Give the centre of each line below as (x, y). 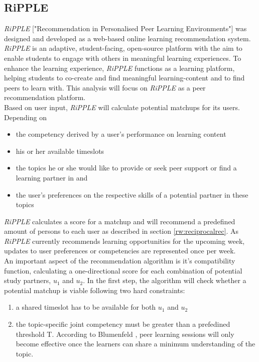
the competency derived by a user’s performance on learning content (121, 134)
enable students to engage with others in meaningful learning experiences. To (123, 58)
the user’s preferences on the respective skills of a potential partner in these (132, 194)
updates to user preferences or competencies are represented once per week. (120, 251)
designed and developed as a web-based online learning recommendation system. (127, 38)
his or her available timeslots (60, 151)
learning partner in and (52, 177)
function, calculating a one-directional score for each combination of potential (123, 270)
